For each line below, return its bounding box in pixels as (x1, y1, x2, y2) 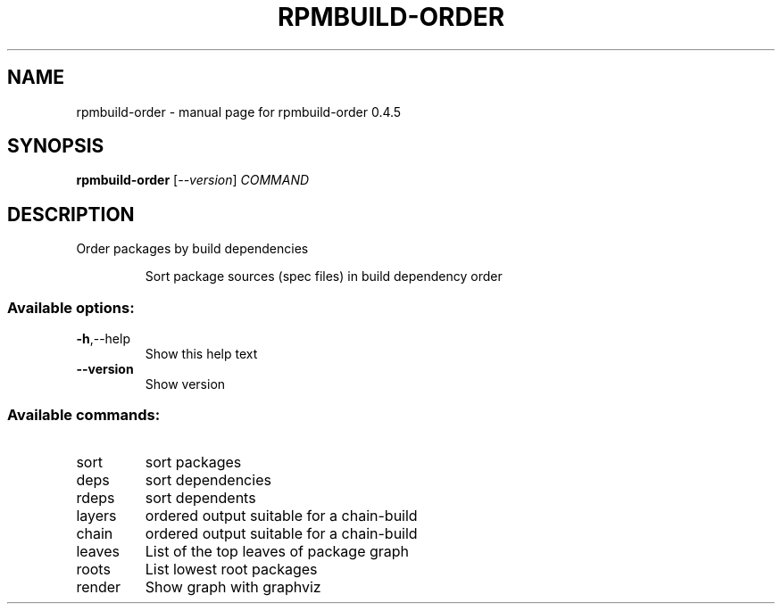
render (76, 577, 121, 596)
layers (76, 506, 117, 524)
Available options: (7, 298, 135, 317)
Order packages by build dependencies (76, 241, 309, 257)
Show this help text (145, 346, 258, 362)
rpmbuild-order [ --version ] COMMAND (76, 172, 310, 188)
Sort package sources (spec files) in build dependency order (145, 268, 503, 285)
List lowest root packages (145, 559, 318, 578)
